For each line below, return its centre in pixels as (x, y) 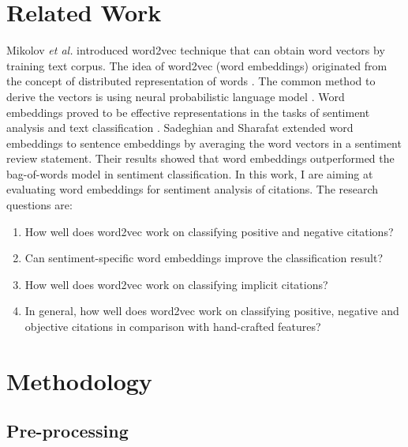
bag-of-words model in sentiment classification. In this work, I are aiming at (190, 173)
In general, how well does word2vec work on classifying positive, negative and (212, 311)
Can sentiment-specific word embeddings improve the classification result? (204, 258)
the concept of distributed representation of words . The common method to (191, 81)
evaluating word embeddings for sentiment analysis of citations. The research (193, 189)
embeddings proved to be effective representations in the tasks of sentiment (188, 112)
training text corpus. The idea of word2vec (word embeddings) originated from (197, 65)
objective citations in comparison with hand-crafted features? (173, 327)
